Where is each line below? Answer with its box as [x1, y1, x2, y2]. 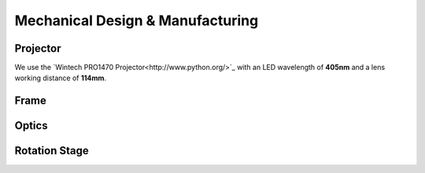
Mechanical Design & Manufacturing [14, 12, 259, 29]
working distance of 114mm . [14, 73, 106, 83]
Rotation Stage [14, 144, 90, 157]
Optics [14, 119, 48, 133]
